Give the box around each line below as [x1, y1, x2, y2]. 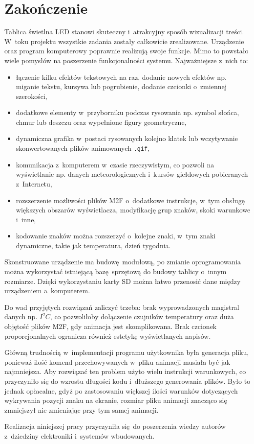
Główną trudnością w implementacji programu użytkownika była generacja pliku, [4, 347, 249, 357]
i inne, [16, 214, 36, 224]
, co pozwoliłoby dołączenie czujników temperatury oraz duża [50, 311, 234, 322]
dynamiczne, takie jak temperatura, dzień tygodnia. [16, 240, 171, 250]
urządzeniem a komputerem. [4, 285, 90, 296]
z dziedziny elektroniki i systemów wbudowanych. [4, 430, 155, 441]
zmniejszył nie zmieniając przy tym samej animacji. [4, 404, 159, 415]
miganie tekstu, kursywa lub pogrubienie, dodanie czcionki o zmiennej [16, 81, 227, 92]
